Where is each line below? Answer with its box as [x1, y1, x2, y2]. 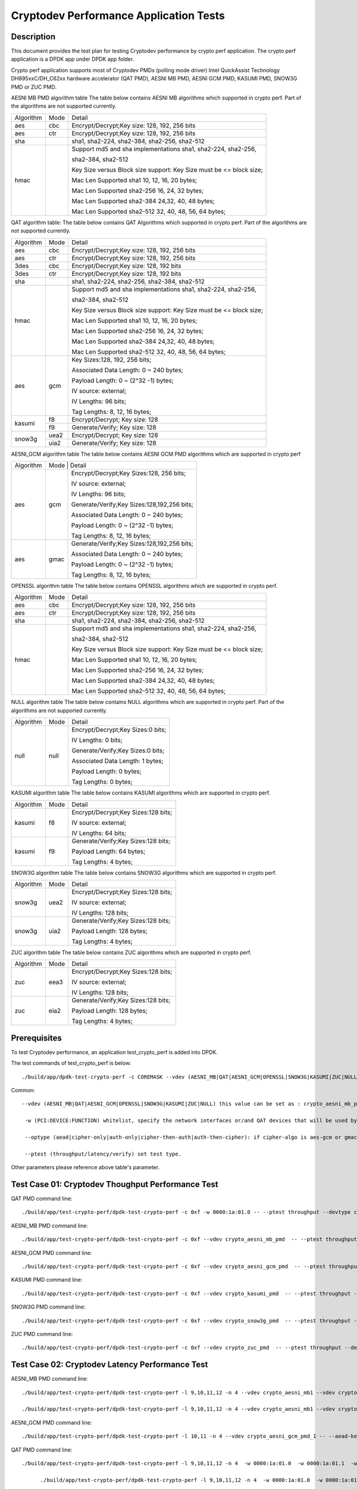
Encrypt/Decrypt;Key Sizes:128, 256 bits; [71, 469, 186, 477]
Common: [11, 1087, 35, 1094]
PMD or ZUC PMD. [11, 83, 57, 91]
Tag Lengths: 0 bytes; [71, 778, 133, 786]
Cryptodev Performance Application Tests [11, 9, 226, 22]
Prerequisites [11, 1033, 62, 1043]
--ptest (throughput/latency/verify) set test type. [24, 1150, 181, 1157]
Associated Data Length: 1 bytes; [71, 757, 164, 765]
